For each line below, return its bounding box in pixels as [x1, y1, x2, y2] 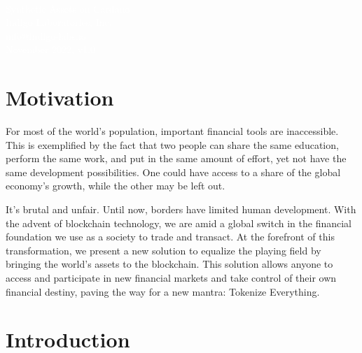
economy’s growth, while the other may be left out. [6, 178, 225, 193]
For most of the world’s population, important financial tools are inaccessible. [6, 124, 339, 138]
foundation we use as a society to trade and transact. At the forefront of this [6, 229, 335, 244]
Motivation [6, 83, 114, 112]
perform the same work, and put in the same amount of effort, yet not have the [6, 151, 347, 166]
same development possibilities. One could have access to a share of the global [6, 164, 341, 179]
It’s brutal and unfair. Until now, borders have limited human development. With [6, 202, 356, 217]
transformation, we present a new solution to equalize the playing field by [6, 243, 321, 257]
